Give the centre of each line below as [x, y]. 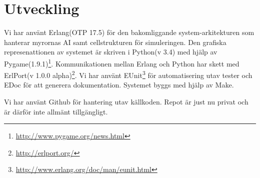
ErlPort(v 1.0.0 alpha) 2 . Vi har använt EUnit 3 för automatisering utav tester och [128, 74]
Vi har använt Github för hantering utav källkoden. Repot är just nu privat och [126, 101]
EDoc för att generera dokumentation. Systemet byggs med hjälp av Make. [119, 85]
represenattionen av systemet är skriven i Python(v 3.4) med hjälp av [111, 52]
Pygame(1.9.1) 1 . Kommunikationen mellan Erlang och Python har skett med [122, 62]
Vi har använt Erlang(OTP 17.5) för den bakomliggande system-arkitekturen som [129, 32]
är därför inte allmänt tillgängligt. [56, 111]
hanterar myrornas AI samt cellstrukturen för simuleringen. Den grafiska [115, 42]
